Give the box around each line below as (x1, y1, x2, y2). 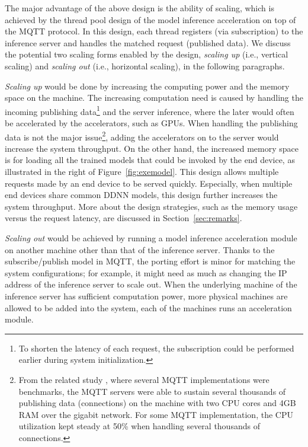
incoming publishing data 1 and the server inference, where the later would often (5, 103, 294, 117)
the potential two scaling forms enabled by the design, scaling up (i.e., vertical (5, 48, 288, 60)
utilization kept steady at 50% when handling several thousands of (18, 420, 260, 432)
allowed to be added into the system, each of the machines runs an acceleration (5, 301, 292, 314)
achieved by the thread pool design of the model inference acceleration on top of (5, 13, 296, 25)
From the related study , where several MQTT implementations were (18, 373, 269, 385)
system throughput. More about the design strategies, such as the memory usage (5, 200, 298, 212)
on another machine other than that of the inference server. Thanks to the (5, 243, 275, 256)
